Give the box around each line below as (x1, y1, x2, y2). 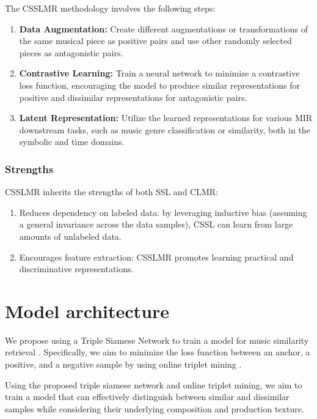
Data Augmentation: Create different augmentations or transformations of (19, 22, 308, 35)
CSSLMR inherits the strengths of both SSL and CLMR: (5, 185, 218, 198)
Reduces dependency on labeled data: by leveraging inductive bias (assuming (19, 206, 307, 218)
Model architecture (5, 298, 170, 323)
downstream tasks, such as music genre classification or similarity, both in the (19, 123, 310, 136)
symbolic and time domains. (19, 135, 125, 148)
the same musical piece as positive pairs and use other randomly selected (19, 34, 292, 47)
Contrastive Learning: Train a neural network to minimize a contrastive (19, 67, 300, 80)
